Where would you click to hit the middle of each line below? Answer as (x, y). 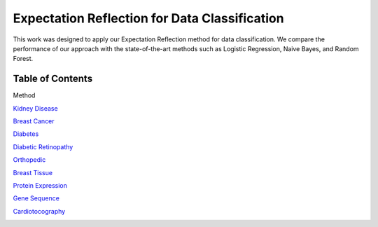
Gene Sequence (36, 198)
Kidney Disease (36, 108)
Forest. (23, 59)
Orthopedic (29, 160)
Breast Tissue (33, 172)
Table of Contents (53, 79)
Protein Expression (40, 185)
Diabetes (26, 134)
